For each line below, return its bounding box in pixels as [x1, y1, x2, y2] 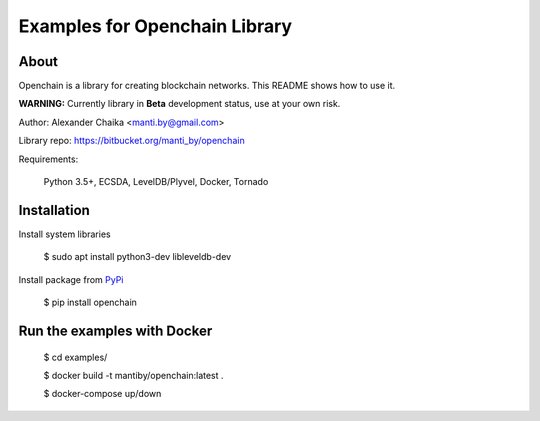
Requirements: [18, 153, 79, 165]
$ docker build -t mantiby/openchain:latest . [43, 369, 224, 381]
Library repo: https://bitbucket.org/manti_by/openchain [18, 135, 245, 147]
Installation [18, 201, 90, 219]
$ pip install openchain [43, 296, 137, 309]
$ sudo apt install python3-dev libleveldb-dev [43, 251, 232, 263]
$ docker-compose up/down [43, 388, 162, 400]
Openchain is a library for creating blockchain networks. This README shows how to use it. [18, 80, 396, 92]
